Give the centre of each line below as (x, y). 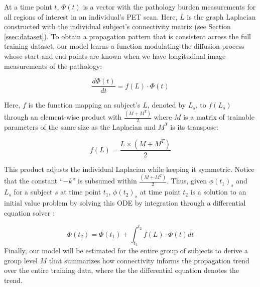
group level (21, 260)
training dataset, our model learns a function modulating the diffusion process (124, 46)
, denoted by (167, 105)
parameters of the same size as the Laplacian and (80, 126)
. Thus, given (187, 181)
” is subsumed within (104, 181)
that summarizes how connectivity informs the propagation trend (149, 260)
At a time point (28, 7)
